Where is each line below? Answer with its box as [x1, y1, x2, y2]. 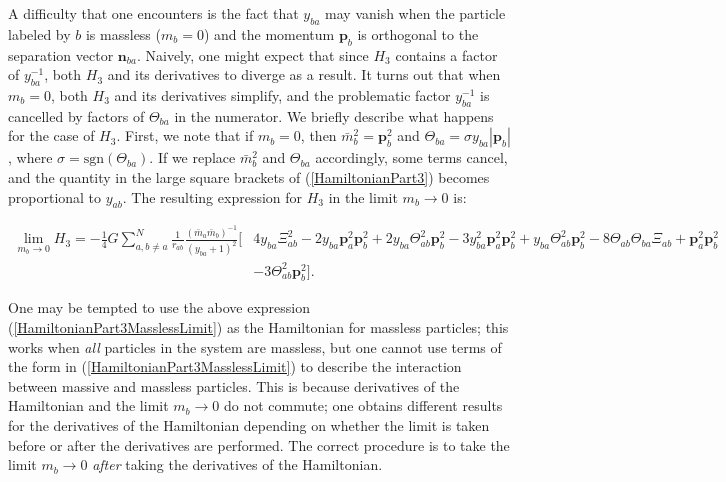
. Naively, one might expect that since [136, 44, 369, 65]
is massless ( [85, 23, 161, 44]
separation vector [8, 44, 114, 65]
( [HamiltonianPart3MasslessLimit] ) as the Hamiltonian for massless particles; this [8, 317, 509, 338]
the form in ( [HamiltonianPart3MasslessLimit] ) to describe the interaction [8, 356, 462, 377]
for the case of [8, 125, 95, 146]
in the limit [328, 186, 398, 207]
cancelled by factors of [8, 105, 145, 126]
